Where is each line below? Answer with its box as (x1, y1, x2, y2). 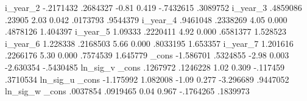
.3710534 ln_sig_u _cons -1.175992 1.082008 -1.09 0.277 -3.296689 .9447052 (5, 72, 289, 85)
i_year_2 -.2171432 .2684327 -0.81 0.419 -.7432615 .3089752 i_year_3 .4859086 (5, 1, 302, 13)
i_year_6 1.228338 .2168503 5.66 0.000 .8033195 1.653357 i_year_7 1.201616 (5, 37, 294, 49)
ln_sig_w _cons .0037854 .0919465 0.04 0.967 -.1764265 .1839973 (5, 85, 250, 97)
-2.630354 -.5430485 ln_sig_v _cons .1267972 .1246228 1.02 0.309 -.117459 (5, 60, 285, 73)
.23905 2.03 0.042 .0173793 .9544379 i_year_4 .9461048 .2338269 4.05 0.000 (5, 13, 288, 26)
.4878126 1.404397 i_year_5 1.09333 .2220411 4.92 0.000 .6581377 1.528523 (5, 25, 287, 38)
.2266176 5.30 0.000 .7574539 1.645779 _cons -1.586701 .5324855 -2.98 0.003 (5, 49, 289, 61)
